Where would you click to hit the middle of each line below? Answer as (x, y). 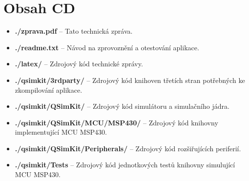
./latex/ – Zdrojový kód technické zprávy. (79, 64)
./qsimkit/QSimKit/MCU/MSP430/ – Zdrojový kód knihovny (116, 122)
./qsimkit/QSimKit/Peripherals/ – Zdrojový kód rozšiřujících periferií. (128, 148)
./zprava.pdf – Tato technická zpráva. (74, 31)
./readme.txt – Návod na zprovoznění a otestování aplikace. (107, 47)
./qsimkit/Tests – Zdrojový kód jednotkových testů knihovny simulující (125, 165)
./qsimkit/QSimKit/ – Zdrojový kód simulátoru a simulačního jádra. (122, 106)
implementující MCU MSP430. (61, 132)
